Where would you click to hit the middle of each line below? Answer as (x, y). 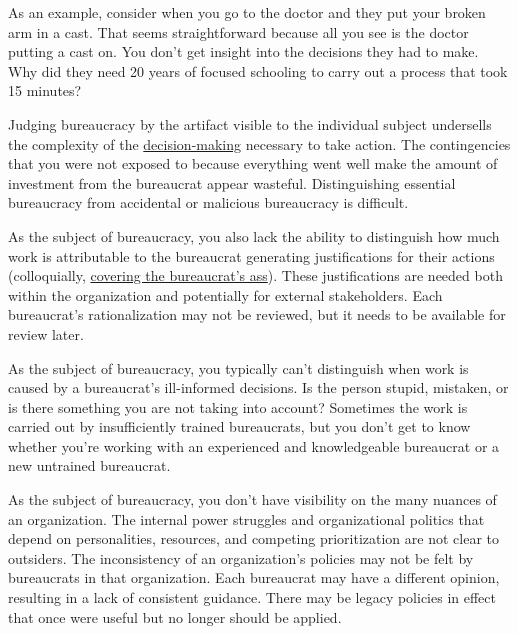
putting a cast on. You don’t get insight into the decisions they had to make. (243, 51)
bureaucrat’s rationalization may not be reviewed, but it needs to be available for (257, 314)
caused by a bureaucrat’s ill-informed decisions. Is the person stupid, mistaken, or (258, 387)
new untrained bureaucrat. (89, 465)
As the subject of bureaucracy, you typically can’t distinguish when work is (238, 367)
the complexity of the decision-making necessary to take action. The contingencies (259, 143)
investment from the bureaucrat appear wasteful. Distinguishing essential (232, 182)
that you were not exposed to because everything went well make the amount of (253, 163)
